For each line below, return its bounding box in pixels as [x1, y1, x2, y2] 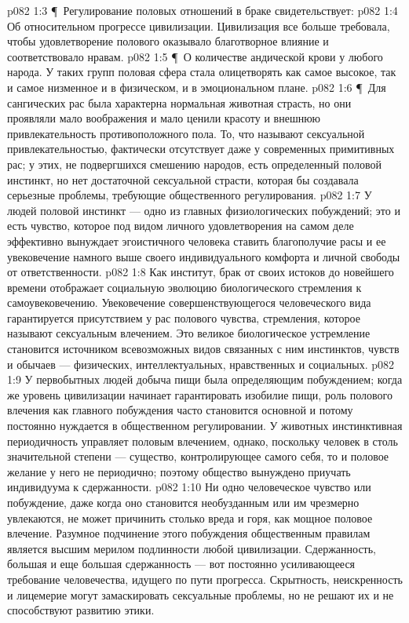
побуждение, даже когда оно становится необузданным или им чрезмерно [7, 494, 360, 510]
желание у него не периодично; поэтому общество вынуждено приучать [7, 463, 351, 479]
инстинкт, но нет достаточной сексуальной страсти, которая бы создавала [7, 171, 359, 188]
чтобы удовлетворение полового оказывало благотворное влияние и [7, 33, 329, 49]
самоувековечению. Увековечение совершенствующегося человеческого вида [7, 294, 371, 311]
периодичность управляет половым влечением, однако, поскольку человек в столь [7, 432, 398, 449]
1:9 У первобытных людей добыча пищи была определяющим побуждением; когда [7, 371, 403, 388]
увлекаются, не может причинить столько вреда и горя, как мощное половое [7, 509, 373, 526]
